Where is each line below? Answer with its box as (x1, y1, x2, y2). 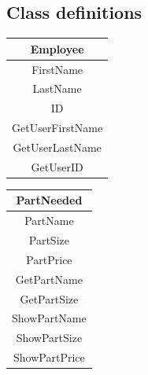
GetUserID (31, 158, 83, 175)
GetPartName (15, 270, 83, 287)
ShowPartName (12, 310, 87, 326)
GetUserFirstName (12, 119, 103, 136)
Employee (30, 40, 84, 57)
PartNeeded (16, 192, 83, 208)
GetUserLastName (13, 138, 102, 155)
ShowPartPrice (13, 349, 85, 366)
